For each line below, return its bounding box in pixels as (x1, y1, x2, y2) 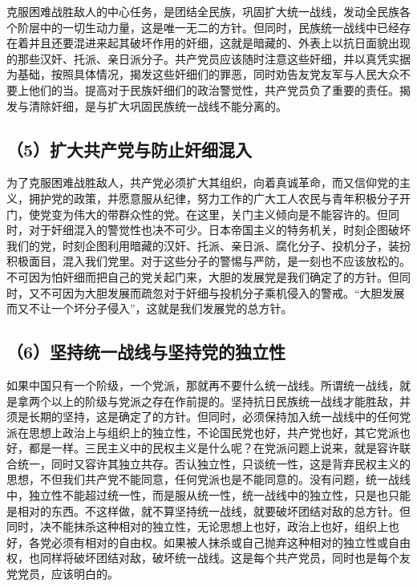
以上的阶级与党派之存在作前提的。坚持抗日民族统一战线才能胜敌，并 (51, 392, 411, 409)
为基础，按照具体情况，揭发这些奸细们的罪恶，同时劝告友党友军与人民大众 (6, 66, 399, 83)
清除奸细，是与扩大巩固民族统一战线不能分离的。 (28, 97, 287, 114)
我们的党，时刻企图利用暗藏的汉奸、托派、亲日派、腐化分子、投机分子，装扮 (6, 237, 411, 253)
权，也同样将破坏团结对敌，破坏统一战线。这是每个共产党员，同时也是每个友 (6, 549, 411, 566)
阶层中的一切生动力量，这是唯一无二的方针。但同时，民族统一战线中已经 (17, 18, 399, 35)
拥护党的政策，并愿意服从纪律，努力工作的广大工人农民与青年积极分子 (28, 189, 399, 206)
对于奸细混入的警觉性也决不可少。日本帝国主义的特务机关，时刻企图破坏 (28, 221, 411, 238)
